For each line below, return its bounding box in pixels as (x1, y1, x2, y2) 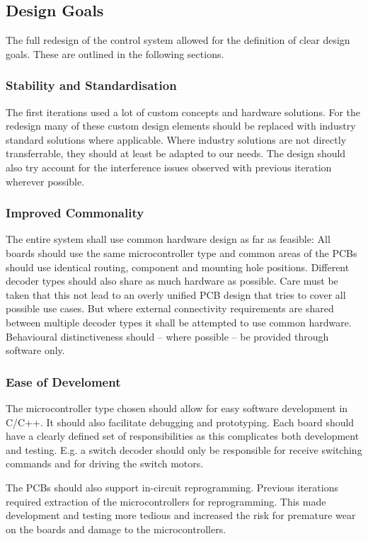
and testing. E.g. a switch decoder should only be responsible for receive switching (6, 442, 362, 457)
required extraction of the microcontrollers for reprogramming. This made (6, 494, 326, 508)
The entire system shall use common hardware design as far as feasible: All (6, 232, 330, 246)
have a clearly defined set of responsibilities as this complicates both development (6, 428, 360, 443)
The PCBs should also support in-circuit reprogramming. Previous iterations (6, 479, 338, 494)
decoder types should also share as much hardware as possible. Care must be (6, 273, 338, 288)
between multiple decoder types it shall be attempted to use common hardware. (6, 314, 352, 329)
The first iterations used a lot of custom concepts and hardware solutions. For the (6, 104, 361, 119)
